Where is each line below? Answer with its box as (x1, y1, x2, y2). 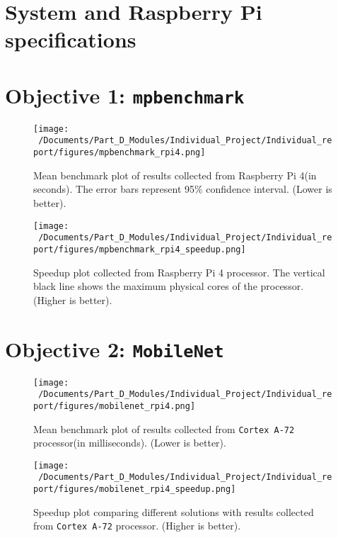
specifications (5, 25, 136, 54)
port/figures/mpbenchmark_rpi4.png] (33, 147, 206, 158)
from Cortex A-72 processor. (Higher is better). (33, 518, 241, 533)
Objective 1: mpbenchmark (5, 80, 245, 109)
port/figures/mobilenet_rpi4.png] (33, 400, 196, 411)
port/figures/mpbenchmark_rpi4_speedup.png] (33, 244, 246, 254)
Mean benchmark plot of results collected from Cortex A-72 (33, 421, 295, 436)
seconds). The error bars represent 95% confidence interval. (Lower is (33, 181, 332, 196)
